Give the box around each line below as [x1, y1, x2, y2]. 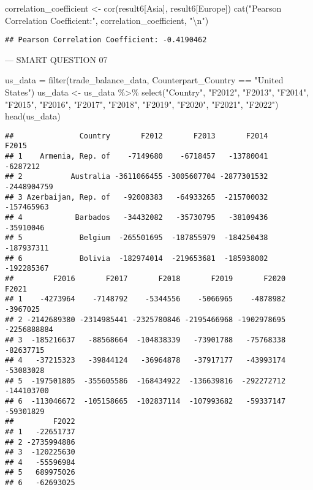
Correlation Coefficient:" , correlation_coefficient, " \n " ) [5, 13, 209, 26]
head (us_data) [5, 110, 61, 123]
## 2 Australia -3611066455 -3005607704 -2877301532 [5, 172, 268, 181]
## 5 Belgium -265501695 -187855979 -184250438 [5, 233, 268, 243]
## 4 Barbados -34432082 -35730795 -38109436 [5, 213, 268, 222]
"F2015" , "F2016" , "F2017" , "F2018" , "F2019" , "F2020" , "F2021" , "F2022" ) [5, 97, 279, 110]
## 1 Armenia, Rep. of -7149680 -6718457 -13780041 [5, 152, 268, 161]
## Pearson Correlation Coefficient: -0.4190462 [5, 36, 207, 45]
